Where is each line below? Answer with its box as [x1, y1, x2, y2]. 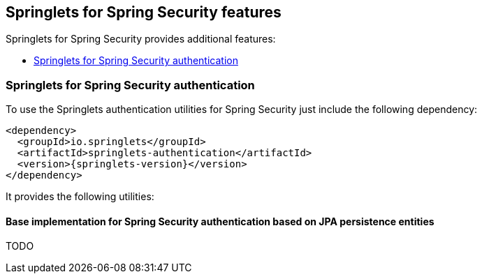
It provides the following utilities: [6, 190, 154, 203]
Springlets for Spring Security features [6, 3, 282, 21]
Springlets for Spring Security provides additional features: [6, 33, 276, 45]
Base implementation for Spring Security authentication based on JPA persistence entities [6, 215, 434, 227]
